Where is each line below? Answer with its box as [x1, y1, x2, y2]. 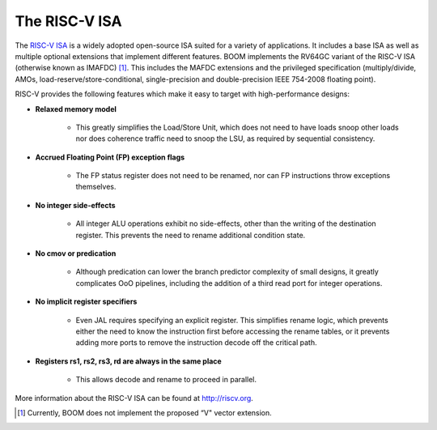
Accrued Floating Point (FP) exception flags [35, 152, 185, 162]
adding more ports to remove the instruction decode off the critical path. [75, 338, 317, 347]
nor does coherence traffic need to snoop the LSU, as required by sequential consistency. [75, 134, 375, 143]
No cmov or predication [35, 249, 117, 258]
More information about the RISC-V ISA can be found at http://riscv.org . [15, 393, 254, 402]
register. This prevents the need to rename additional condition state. [75, 230, 306, 240]
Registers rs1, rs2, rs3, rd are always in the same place [35, 356, 222, 366]
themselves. [75, 182, 117, 192]
